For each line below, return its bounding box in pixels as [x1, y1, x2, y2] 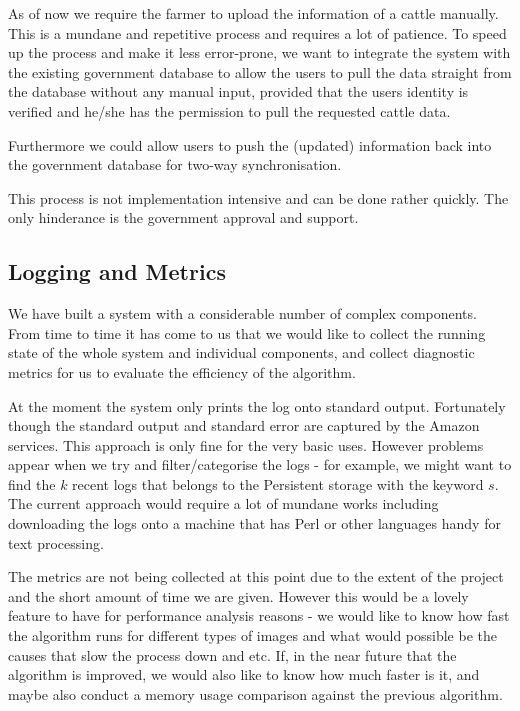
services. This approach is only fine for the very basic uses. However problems [8, 434, 484, 455]
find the [8, 473, 56, 494]
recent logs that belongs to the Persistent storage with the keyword [72, 473, 484, 494]
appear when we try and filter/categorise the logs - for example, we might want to [8, 454, 512, 475]
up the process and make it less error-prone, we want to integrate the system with [8, 42, 511, 63]
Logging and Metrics [8, 256, 226, 287]
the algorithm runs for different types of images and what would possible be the [8, 625, 497, 646]
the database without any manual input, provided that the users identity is [8, 81, 469, 102]
